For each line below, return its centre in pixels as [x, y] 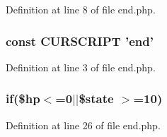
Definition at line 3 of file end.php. [81, 67]
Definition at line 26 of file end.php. [83, 125]
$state [96, 99]
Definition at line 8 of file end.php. [81, 9]
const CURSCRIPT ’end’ [80, 41]
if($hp [23, 99]
